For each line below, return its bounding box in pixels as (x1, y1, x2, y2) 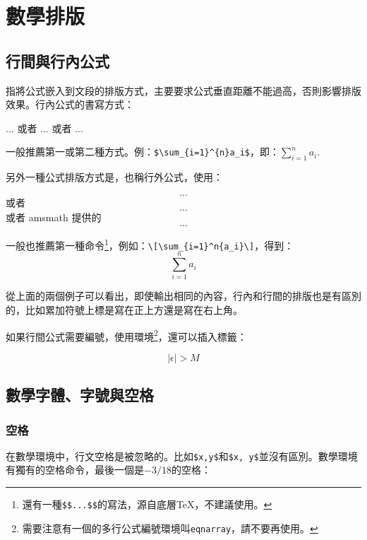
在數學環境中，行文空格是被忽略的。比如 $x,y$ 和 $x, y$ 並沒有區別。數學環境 (6, 448, 358, 463)
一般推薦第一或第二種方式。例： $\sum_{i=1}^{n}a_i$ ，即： (6, 144, 280, 159)
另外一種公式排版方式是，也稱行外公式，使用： (6, 170, 223, 184)
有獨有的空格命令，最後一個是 (6, 462, 144, 477)
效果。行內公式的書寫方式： (6, 97, 134, 112)
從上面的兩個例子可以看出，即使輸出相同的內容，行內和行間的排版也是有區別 (6, 288, 361, 303)
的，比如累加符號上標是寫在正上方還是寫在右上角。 (6, 302, 243, 317)
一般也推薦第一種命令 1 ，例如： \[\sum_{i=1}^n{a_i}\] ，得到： (6, 235, 294, 252)
